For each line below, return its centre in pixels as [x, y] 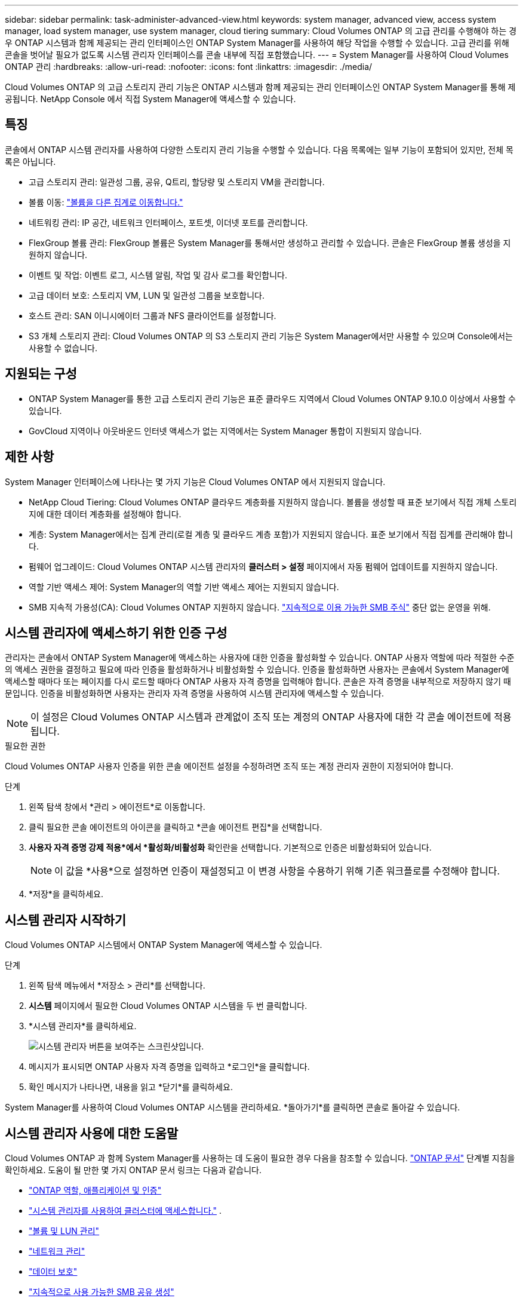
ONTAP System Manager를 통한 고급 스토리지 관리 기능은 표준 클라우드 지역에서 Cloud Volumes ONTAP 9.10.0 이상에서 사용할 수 [272, 398]
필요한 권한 [25, 746]
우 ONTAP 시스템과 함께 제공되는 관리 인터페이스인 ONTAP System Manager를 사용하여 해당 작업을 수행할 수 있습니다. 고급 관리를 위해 [257, 43]
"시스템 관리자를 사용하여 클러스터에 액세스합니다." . [125, 1211]
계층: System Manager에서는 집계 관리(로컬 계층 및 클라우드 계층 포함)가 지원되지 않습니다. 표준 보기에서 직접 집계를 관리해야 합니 [271, 534]
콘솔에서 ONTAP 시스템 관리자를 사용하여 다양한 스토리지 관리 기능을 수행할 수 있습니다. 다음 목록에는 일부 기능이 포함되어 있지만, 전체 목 [259, 149]
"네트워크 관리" [57, 1251]
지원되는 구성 [41, 374]
